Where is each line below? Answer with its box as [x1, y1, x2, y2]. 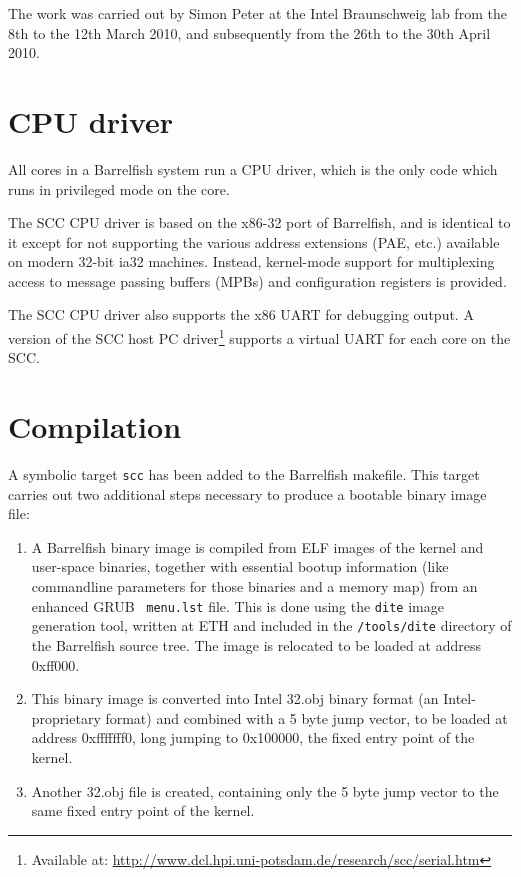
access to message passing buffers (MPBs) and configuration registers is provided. [8, 270, 507, 291]
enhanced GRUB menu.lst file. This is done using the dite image [31, 595, 444, 616]
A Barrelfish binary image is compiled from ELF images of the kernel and [31, 536, 484, 557]
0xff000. [31, 654, 80, 675]
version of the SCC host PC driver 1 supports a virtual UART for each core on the [8, 325, 511, 348]
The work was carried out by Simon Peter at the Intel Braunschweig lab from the [8, 3, 507, 23]
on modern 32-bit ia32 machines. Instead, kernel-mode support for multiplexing [8, 251, 495, 272]
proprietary [31, 707, 101, 728]
